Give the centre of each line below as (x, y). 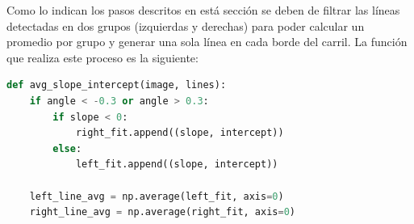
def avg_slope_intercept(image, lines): (117, 85)
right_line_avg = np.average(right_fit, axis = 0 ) (163, 212)
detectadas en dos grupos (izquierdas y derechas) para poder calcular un (186, 25)
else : (67, 148)
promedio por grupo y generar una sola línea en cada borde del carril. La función (207, 42)
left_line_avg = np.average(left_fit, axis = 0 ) (157, 196)
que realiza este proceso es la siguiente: (102, 57)
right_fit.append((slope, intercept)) (180, 133)
